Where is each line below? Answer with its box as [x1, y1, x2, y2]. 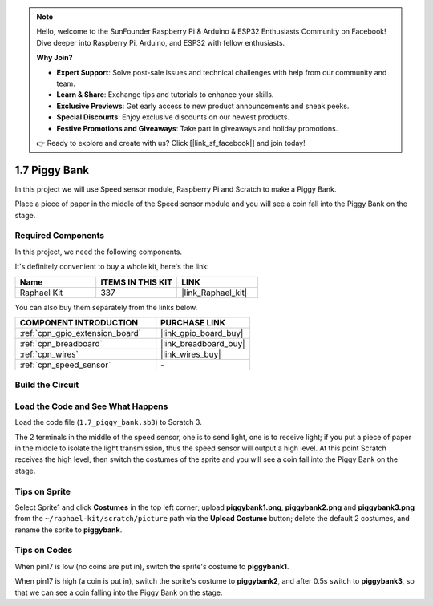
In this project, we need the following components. [14, 247, 182, 257]
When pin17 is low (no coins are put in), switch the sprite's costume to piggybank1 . [14, 561, 289, 571]
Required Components [14, 230, 104, 241]
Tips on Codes [14, 545, 73, 556]
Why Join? [36, 53, 73, 63]
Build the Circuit [14, 379, 79, 390]
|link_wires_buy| [160, 349, 221, 360]
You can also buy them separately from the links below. [14, 302, 198, 312]
